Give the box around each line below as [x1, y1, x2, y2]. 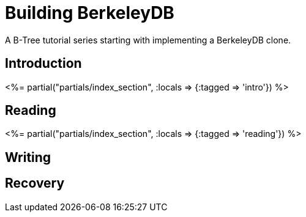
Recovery [5, 175, 65, 191]
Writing [5, 149, 51, 165]
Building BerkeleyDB [5, 2, 174, 23]
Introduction [5, 56, 82, 72]
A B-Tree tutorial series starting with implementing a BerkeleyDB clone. [5, 34, 291, 45]
